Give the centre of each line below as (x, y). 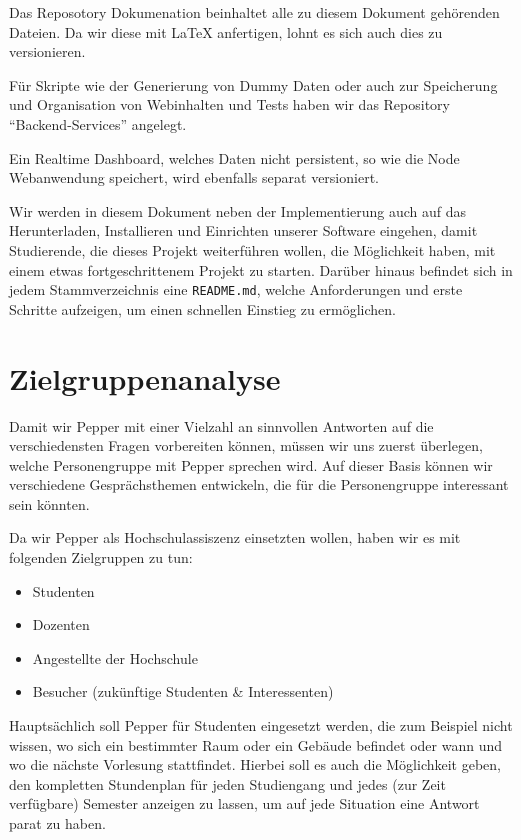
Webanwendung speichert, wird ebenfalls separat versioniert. (194, 177)
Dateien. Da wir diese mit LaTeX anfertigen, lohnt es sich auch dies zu (226, 31)
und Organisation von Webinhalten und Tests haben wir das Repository (229, 104)
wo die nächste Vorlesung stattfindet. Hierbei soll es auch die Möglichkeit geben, (255, 764)
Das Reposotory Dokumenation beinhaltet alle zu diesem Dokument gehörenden (254, 12)
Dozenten (61, 624)
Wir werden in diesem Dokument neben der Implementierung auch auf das (238, 210)
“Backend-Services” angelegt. (98, 123)
